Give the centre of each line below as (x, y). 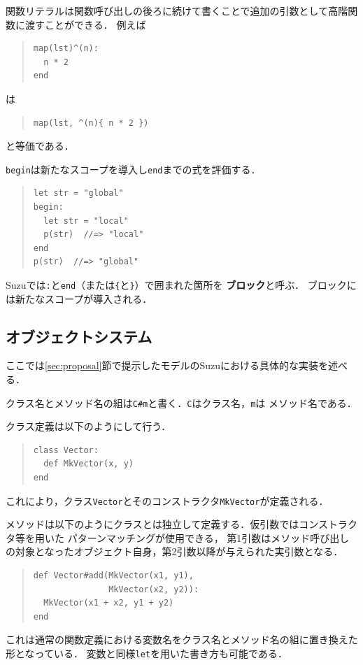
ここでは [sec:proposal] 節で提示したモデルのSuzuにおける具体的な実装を (167, 365)
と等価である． (40, 146)
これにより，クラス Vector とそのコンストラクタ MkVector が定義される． (167, 500)
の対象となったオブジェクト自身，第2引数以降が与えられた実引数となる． (175, 551)
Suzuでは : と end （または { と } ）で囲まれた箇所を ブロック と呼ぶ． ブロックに (181, 284)
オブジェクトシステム (79, 336)
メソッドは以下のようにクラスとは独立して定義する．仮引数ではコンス (167, 524)
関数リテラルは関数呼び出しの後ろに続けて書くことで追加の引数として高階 (177, 10)
